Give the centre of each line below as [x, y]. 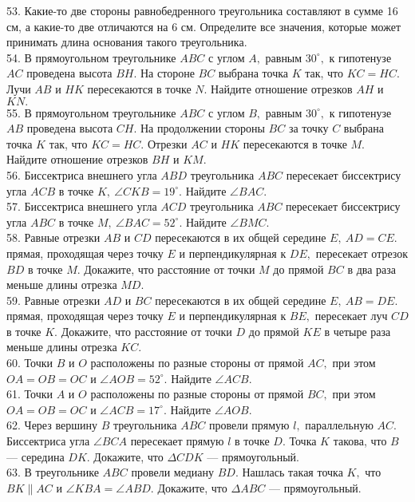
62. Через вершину [52, 425]
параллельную [339, 425]
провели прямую [249, 425]
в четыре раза [358, 331]
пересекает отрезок [362, 253]
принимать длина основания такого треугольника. [127, 42]
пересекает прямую [177, 441]
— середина [36, 456]
